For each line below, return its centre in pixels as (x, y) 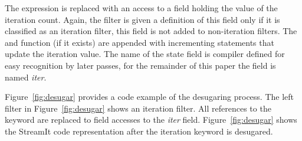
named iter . (26, 77)
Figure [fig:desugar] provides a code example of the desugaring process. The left (150, 97)
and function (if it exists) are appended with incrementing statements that (139, 42)
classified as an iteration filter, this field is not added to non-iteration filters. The (151, 31)
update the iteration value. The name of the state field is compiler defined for (145, 54)
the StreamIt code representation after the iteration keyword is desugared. (139, 131)
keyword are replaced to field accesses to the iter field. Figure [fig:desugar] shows (151, 120)
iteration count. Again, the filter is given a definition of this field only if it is (142, 19)
